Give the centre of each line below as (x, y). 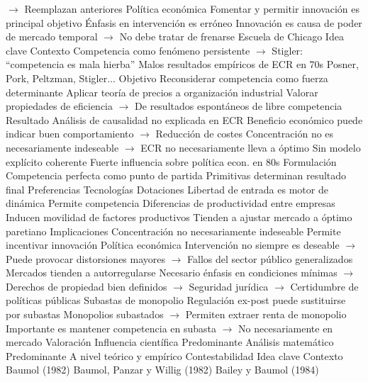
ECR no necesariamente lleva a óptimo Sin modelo (251, 147)
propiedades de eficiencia (60, 106)
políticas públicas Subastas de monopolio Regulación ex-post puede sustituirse (176, 300)
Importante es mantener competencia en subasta (111, 328)
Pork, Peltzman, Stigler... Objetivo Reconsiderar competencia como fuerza (167, 78)
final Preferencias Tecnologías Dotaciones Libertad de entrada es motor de (167, 189)
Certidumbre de (324, 286)
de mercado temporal (52, 36)
